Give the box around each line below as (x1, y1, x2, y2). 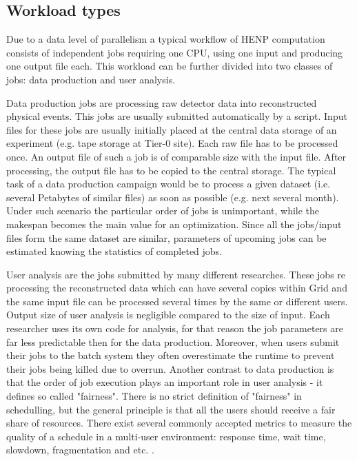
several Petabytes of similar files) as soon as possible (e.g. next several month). (6, 189, 339, 204)
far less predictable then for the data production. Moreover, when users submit (6, 334, 340, 349)
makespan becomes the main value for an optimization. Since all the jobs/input (6, 216, 342, 231)
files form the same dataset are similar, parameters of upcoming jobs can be (6, 230, 327, 245)
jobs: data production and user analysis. (6, 72, 176, 86)
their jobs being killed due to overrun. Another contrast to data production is (6, 361, 334, 376)
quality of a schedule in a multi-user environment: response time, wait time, (6, 429, 326, 443)
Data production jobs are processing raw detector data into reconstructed (6, 95, 317, 110)
